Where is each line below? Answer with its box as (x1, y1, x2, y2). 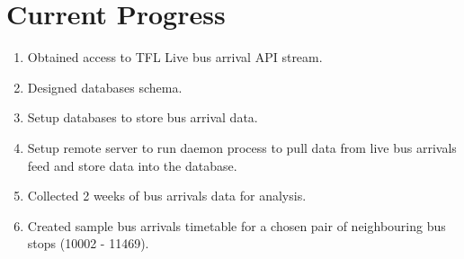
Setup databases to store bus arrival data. (27, 108, 258, 127)
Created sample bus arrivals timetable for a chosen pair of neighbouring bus (27, 216, 446, 235)
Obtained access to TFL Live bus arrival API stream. (27, 48, 323, 67)
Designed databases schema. (27, 77, 183, 96)
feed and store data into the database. (27, 156, 237, 174)
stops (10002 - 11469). (27, 234, 149, 253)
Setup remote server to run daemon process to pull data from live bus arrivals (27, 138, 457, 156)
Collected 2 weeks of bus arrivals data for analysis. (27, 186, 307, 205)
